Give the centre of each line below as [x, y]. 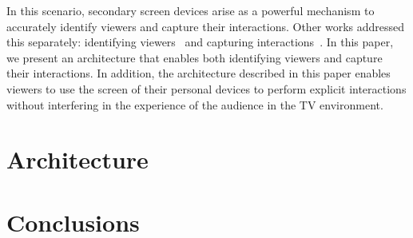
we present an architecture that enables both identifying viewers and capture [195, 57]
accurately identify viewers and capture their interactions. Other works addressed [206, 26]
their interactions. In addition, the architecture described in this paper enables [199, 73]
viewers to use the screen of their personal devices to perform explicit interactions [206, 88]
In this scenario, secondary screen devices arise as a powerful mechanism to [191, 10]
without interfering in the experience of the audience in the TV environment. [195, 104]
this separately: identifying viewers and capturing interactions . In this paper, [200, 42]
